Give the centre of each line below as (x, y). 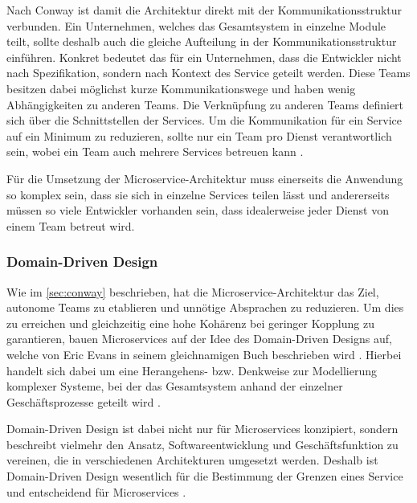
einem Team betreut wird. (71, 225)
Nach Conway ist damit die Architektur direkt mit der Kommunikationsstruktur (204, 10)
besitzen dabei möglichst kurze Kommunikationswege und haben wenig (181, 88)
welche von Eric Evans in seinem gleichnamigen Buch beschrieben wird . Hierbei (204, 354)
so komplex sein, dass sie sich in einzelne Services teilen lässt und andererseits (198, 194)
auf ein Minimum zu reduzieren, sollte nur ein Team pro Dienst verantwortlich (199, 135)
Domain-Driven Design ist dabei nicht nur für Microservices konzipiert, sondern (202, 429)
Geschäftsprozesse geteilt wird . (84, 401)
